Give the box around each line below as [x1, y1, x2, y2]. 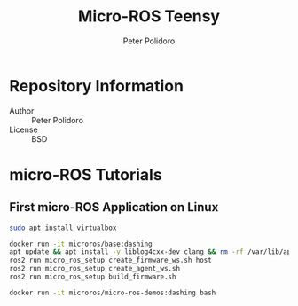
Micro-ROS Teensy [78, 6, 220, 27]
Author [9, 105, 35, 116]
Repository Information [9, 75, 184, 96]
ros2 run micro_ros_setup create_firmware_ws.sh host [9, 255, 213, 265]
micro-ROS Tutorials [9, 164, 162, 184]
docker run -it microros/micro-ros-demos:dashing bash [9, 288, 216, 297]
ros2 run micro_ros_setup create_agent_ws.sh [9, 264, 180, 273]
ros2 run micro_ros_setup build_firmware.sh [9, 272, 176, 281]
